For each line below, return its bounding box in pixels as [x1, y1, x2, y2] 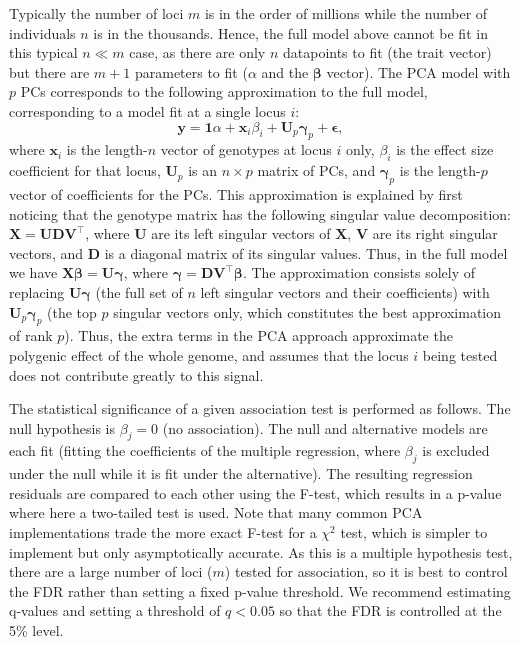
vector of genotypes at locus [160, 139, 332, 160]
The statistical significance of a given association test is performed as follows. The [9, 398, 511, 419]
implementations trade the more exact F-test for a [9, 522, 317, 543]
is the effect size [396, 139, 494, 160]
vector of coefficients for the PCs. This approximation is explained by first [9, 183, 463, 204]
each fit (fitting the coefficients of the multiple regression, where [9, 440, 401, 461]
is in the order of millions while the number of [204, 3, 488, 23]
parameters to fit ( [134, 61, 248, 82]
